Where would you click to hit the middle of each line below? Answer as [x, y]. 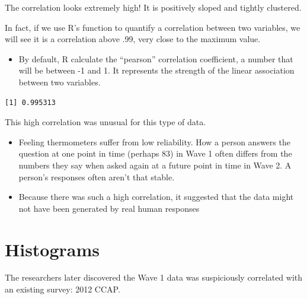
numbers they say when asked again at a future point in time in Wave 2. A [155, 165]
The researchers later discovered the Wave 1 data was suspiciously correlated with [154, 277]
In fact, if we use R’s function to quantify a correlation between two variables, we [153, 27]
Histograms [52, 249]
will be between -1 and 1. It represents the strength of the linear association [156, 70]
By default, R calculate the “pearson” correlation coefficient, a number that [156, 58]
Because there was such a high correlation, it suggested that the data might [156, 197]
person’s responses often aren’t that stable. [97, 176]
